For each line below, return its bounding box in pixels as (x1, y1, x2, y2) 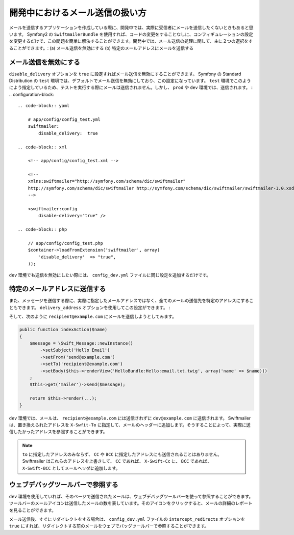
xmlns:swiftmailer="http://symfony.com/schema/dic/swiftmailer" (27, 178, 186, 184)
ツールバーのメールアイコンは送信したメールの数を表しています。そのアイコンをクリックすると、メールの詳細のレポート (9, 500, 253, 506)
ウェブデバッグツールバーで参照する (9, 480, 119, 489)
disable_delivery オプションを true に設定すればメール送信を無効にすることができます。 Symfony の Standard (9, 71, 241, 77)
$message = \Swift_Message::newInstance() (29, 340, 133, 346)
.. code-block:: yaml (18, 103, 70, 109)
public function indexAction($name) (19, 327, 108, 333)
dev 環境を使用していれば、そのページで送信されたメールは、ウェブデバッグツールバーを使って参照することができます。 (9, 493, 253, 499)
